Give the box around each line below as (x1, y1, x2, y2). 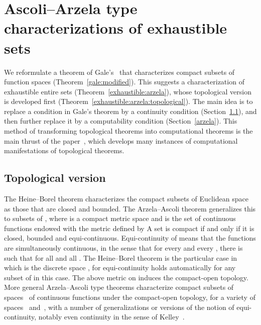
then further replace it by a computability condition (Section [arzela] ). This (4, 116, 237, 126)
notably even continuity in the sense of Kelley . (38, 311, 185, 322)
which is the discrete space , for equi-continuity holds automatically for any (4, 262, 236, 273)
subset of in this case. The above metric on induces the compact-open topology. (4, 272, 248, 282)
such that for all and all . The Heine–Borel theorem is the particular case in (4, 252, 237, 263)
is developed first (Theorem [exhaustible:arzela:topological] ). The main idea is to (4, 96, 253, 106)
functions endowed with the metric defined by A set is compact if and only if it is (4, 223, 254, 233)
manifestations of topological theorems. (4, 145, 124, 156)
